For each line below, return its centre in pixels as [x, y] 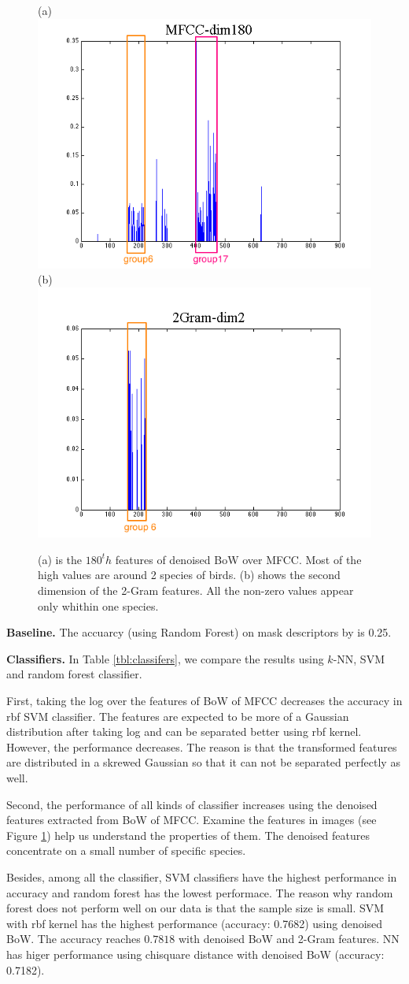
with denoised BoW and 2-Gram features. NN [289, 939]
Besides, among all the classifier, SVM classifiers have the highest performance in [202, 876]
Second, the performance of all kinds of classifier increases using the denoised [192, 804]
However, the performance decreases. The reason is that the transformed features [202, 746]
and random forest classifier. [74, 674]
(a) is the [60, 559]
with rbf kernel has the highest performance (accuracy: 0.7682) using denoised [195, 923]
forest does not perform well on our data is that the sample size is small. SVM [195, 908]
